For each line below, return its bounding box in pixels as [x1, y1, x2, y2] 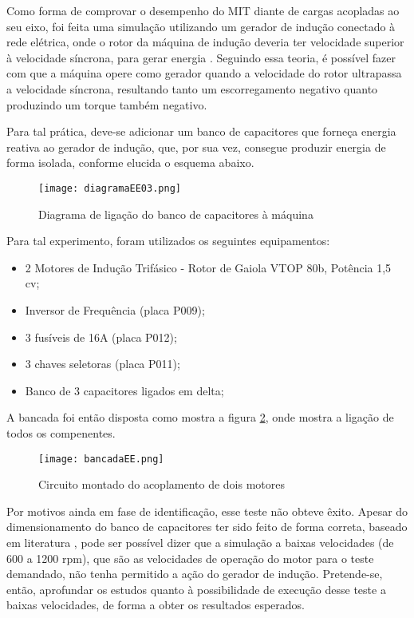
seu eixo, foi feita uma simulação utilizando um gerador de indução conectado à [6, 18, 396, 34]
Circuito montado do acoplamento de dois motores [38, 476, 285, 493]
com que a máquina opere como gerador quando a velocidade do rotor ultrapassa [6, 65, 402, 81]
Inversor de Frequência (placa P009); [25, 301, 205, 318]
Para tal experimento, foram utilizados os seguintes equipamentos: [6, 232, 330, 249]
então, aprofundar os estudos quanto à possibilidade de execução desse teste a [6, 580, 386, 597]
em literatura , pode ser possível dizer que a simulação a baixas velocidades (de [6, 533, 394, 550]
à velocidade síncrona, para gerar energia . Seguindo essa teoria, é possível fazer [6, 49, 396, 65]
